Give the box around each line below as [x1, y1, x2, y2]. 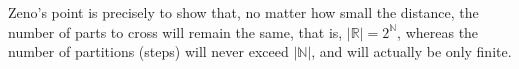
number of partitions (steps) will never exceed [8, 41, 289, 62]
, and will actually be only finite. [311, 41, 512, 62]
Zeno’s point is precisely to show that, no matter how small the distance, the [8, 2, 479, 22]
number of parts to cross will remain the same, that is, [8, 21, 343, 42]
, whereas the [397, 21, 479, 42]
